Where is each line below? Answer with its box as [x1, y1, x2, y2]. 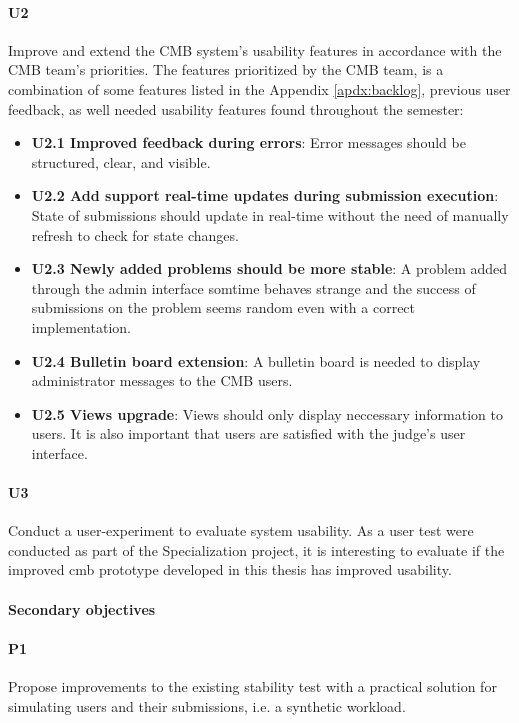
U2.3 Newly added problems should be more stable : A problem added [31, 258, 508, 279]
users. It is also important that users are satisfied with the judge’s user [31, 423, 466, 444]
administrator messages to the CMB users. [31, 370, 293, 391]
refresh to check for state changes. [31, 224, 239, 245]
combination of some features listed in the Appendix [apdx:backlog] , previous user [8, 78, 511, 99]
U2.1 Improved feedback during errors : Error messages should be [31, 132, 466, 153]
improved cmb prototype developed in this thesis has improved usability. [8, 559, 452, 580]
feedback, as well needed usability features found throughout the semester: [8, 98, 464, 119]
